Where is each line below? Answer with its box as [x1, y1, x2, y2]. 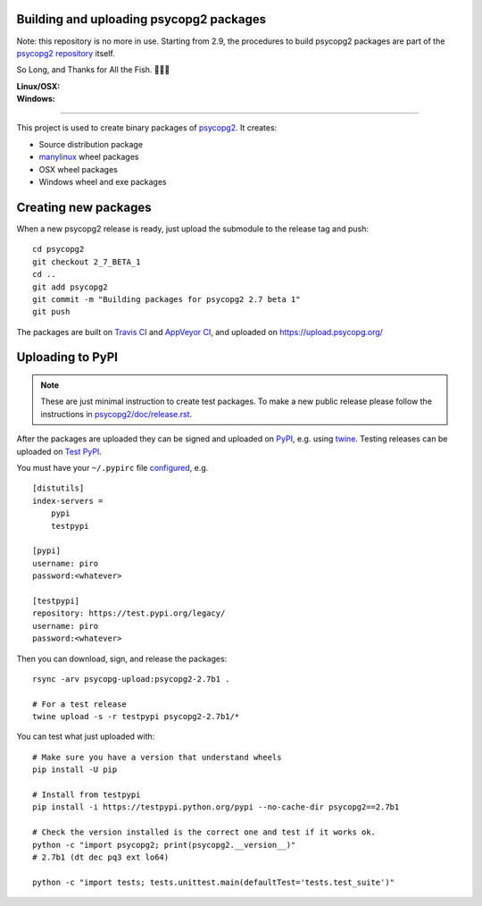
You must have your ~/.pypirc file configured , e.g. [16, 463, 209, 474]
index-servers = [32, 496, 104, 506]
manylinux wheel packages [38, 152, 139, 163]
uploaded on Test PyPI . [16, 446, 103, 457]
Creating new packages [16, 199, 152, 214]
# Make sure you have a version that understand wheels [32, 751, 282, 762]
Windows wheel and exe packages [38, 177, 167, 188]
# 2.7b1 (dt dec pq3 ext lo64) [32, 851, 170, 862]
